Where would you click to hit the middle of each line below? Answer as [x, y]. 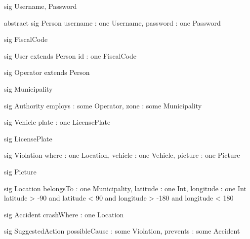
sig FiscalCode [26, 39]
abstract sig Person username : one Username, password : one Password [112, 22]
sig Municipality [28, 88]
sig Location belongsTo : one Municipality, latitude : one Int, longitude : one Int [125, 188]
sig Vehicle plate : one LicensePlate [57, 122]
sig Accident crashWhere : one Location [64, 214]
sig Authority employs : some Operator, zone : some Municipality [103, 105]
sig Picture [20, 171]
